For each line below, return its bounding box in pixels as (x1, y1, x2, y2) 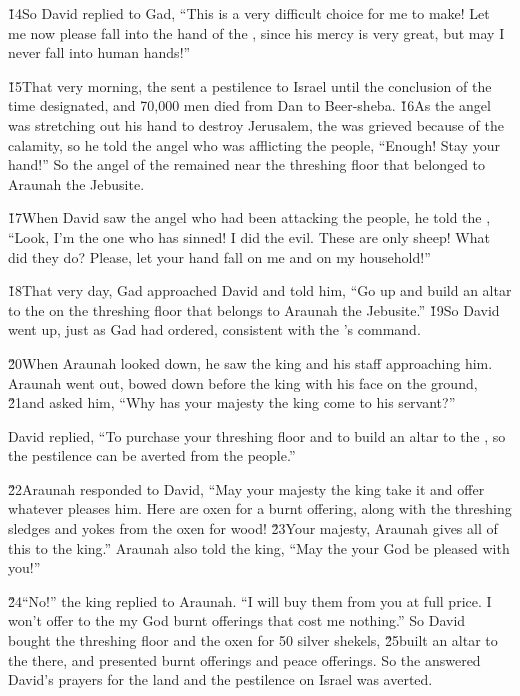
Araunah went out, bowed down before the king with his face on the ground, (8, 372, 478, 393)
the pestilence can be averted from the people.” (8, 445, 296, 466)
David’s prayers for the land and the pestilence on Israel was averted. (8, 669, 433, 690)
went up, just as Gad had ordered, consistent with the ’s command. (8, 319, 421, 340)
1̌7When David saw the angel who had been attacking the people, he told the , (8, 207, 491, 228)
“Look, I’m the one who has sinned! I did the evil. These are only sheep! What (8, 226, 490, 247)
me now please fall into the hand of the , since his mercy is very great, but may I (8, 22, 505, 43)
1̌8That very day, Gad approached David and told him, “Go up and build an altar (8, 280, 512, 301)
